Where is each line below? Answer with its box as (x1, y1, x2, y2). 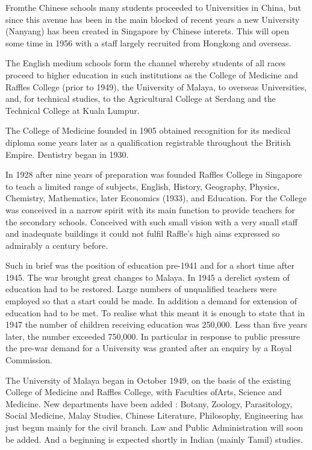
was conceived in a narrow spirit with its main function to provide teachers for (5, 203, 295, 216)
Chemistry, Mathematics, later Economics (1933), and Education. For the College (5, 192, 307, 204)
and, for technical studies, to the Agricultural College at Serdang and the (5, 92, 276, 105)
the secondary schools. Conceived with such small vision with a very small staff (5, 215, 298, 228)
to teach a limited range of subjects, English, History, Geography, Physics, (5, 180, 279, 192)
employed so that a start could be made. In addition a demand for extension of (5, 295, 298, 307)
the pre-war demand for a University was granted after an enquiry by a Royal (5, 342, 292, 354)
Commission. (5, 354, 52, 366)
